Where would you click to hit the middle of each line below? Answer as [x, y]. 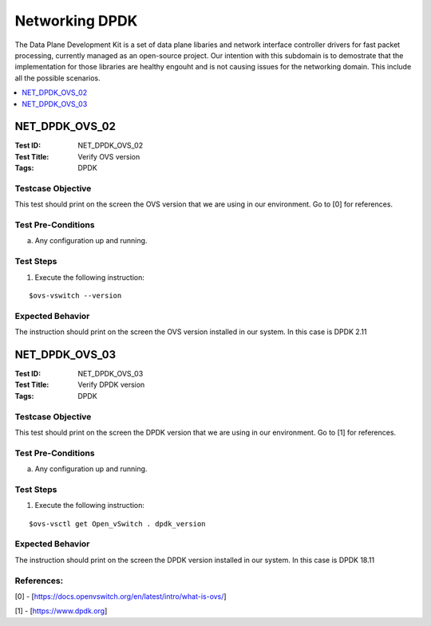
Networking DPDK [76, 21]
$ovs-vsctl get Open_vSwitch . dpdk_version [118, 524]
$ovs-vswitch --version [75, 295]
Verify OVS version [109, 156]
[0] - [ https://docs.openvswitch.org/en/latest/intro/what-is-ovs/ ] [121, 596]
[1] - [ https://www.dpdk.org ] [61, 611]
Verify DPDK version [111, 385]
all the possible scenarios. [58, 78]
